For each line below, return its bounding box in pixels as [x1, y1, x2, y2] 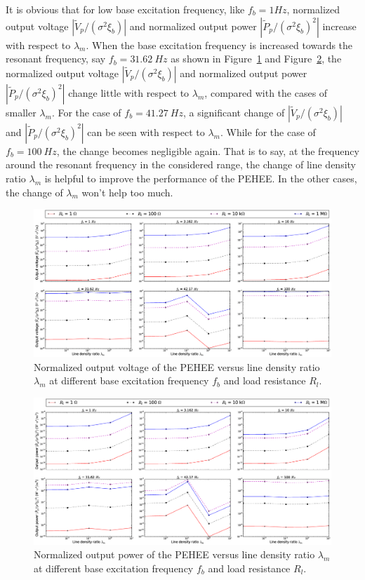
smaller [6, 104, 36, 119]
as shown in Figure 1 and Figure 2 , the [171, 51, 342, 66]
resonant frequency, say [6, 51, 106, 66]
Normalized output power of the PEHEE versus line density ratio [34, 547, 315, 562]
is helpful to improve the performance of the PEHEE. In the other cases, [44, 170, 357, 185]
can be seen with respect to [87, 124, 205, 139]
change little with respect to [68, 85, 190, 100]
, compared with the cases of [204, 85, 328, 100]
